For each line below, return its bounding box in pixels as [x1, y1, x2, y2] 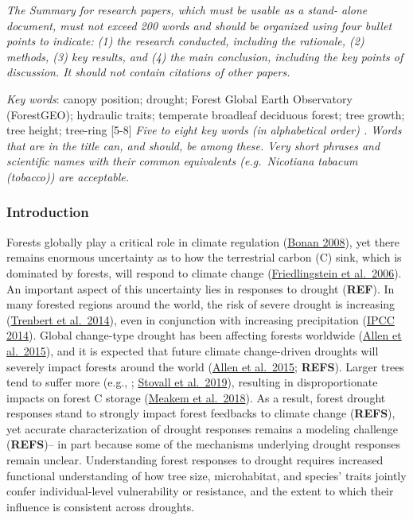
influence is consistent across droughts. [6, 498, 195, 514]
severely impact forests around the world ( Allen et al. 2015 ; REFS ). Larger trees [6, 358, 404, 374]
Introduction [6, 202, 89, 222]
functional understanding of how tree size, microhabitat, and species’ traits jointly [6, 467, 407, 483]
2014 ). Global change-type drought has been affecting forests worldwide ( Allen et [6, 327, 402, 343]
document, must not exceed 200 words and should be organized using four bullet [6, 17, 392, 33]
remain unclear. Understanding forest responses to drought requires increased [6, 452, 384, 468]
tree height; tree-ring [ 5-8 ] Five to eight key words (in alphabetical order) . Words [6, 122, 402, 138]
